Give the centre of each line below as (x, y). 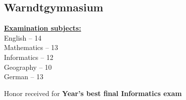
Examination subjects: (43, 28)
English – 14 (23, 37)
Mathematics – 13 (31, 47)
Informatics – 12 (29, 57)
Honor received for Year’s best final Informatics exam (93, 93)
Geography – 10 (28, 67)
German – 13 (24, 76)
